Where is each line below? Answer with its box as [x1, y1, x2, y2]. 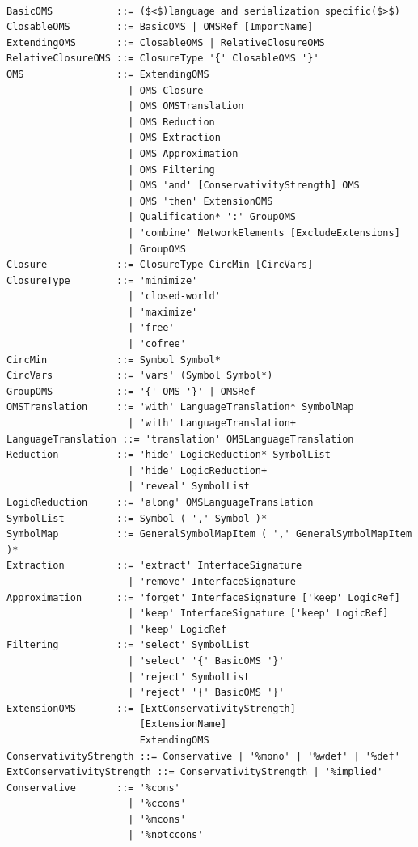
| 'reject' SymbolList [128, 671, 250, 683]
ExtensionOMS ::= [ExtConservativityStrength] [6, 702, 296, 714]
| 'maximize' [128, 306, 198, 318]
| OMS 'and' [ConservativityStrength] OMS [128, 180, 360, 192]
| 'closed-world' [128, 290, 221, 303]
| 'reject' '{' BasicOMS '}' [128, 687, 285, 699]
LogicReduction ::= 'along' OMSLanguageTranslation [6, 497, 314, 508]
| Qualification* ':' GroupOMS [128, 211, 296, 223]
